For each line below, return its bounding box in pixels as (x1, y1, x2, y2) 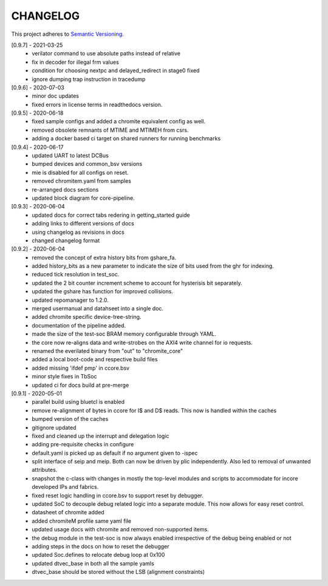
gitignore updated (32, 424, 77, 431)
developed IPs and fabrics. (32, 483, 99, 491)
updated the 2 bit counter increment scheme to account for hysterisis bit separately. (32, 279, 242, 287)
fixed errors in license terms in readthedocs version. (32, 101, 163, 108)
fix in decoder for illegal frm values (32, 58, 120, 66)
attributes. (32, 466, 58, 474)
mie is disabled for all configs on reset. (32, 169, 129, 176)
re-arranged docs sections (32, 186, 99, 193)
